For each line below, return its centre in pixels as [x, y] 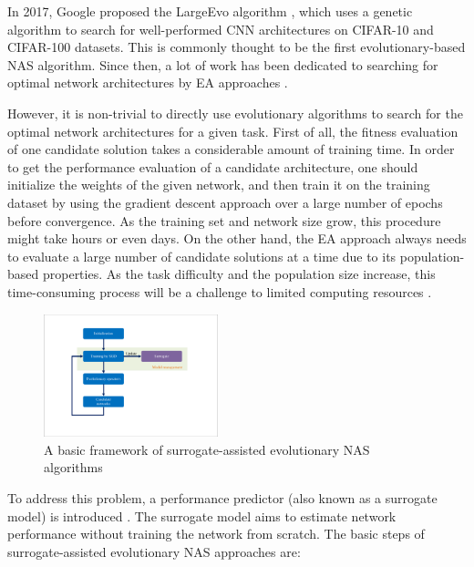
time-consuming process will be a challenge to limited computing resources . [220, 291]
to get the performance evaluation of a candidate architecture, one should [213, 166]
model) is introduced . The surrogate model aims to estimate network [202, 515]
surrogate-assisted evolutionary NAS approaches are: [154, 551]
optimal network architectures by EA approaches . [148, 82]
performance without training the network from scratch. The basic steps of [216, 534]
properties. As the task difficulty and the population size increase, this [239, 274]
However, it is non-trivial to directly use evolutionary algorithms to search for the [235, 113]
